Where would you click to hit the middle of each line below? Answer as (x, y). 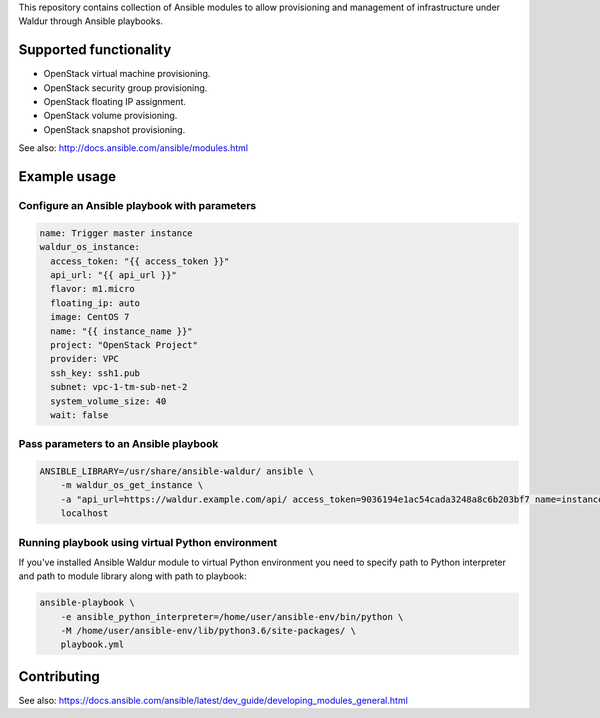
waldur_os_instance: (89, 247)
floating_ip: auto (95, 303)
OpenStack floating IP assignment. (115, 102)
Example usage (67, 176)
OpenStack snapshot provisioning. (114, 129)
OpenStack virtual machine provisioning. (127, 74)
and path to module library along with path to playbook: (132, 576)
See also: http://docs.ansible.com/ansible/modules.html (133, 148)
